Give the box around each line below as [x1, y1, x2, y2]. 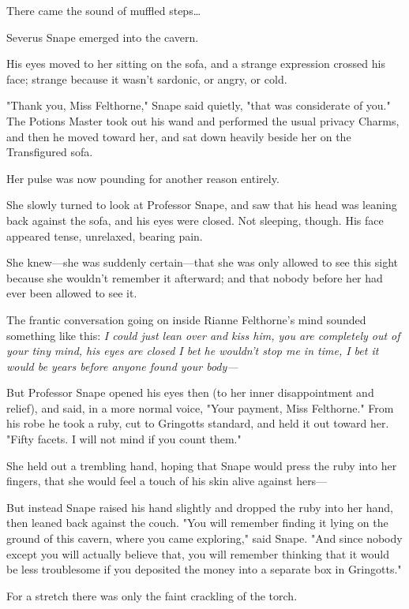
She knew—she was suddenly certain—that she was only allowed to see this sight [6, 254, 399, 271]
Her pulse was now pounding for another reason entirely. [6, 170, 280, 186]
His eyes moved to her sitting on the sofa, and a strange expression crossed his [6, 55, 385, 72]
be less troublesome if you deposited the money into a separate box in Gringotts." [6, 561, 402, 577]
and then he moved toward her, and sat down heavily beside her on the [6, 128, 351, 144]
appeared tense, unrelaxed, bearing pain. [6, 227, 203, 244]
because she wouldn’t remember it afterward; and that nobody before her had [6, 269, 383, 286]
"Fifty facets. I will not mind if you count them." [6, 431, 242, 447]
